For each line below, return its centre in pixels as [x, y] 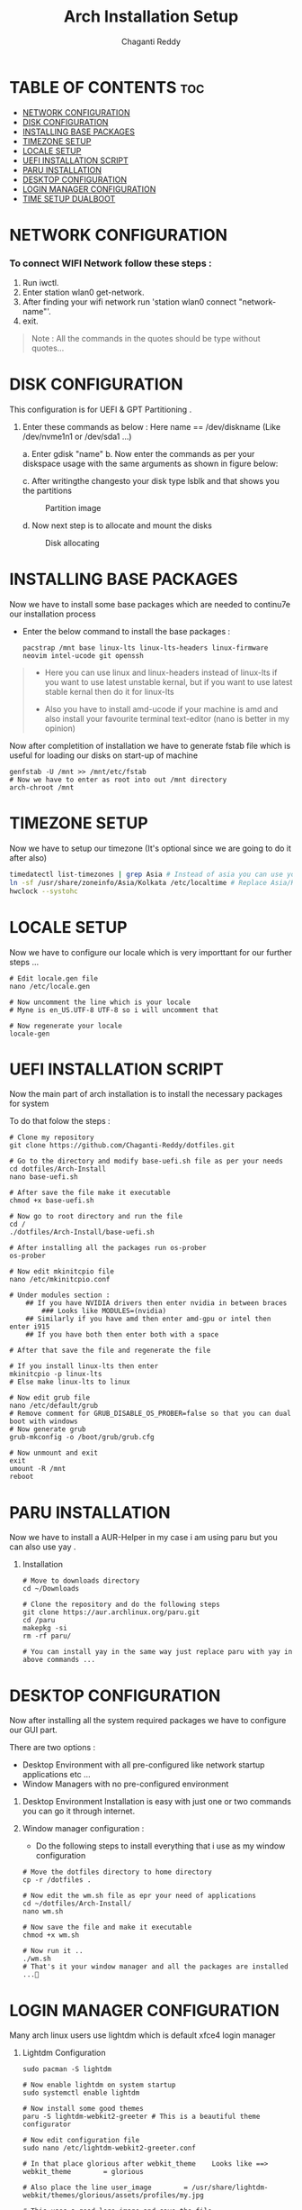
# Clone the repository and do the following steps [121, 1605]
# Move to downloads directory [81, 1581]
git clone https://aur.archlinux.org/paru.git [111, 1612]
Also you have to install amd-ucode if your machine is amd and [161, 709]
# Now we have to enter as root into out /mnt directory [118, 780]
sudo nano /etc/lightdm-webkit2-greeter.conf [109, 2148]
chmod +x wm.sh [51, 1935]
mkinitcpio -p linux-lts [56, 1374]
